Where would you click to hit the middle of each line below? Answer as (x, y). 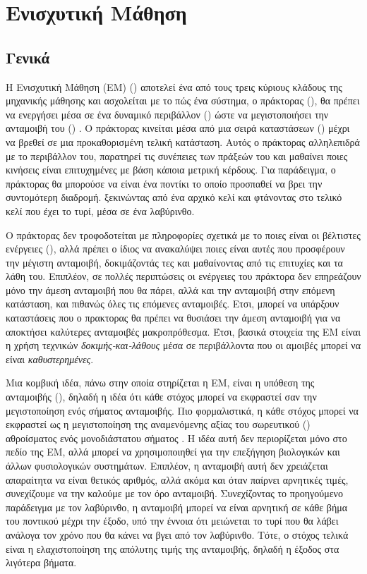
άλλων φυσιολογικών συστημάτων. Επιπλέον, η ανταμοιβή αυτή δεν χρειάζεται (167, 466)
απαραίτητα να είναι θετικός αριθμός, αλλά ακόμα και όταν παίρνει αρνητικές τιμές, (177, 479)
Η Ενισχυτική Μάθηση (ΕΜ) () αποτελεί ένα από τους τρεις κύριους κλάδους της (174, 86)
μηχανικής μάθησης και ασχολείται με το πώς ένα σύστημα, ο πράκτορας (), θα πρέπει (183, 100)
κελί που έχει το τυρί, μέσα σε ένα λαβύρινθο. (100, 210)
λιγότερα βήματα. (41, 562)
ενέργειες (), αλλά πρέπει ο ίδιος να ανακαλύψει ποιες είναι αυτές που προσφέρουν (175, 249)
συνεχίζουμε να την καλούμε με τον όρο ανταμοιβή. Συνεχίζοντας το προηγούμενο (174, 493)
